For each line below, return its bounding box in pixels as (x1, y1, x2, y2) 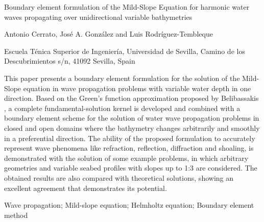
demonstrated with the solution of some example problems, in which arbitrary (4, 152, 249, 163)
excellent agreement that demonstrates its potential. (4, 182, 167, 193)
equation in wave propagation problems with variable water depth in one (23, 82, 251, 93)
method (4, 209, 28, 220)
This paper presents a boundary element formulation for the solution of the (4, 72, 240, 83)
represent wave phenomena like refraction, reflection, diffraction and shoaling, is (4, 143, 254, 153)
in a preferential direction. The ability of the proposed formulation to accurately (4, 132, 255, 143)
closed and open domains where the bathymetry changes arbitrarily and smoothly (4, 122, 260, 133)
